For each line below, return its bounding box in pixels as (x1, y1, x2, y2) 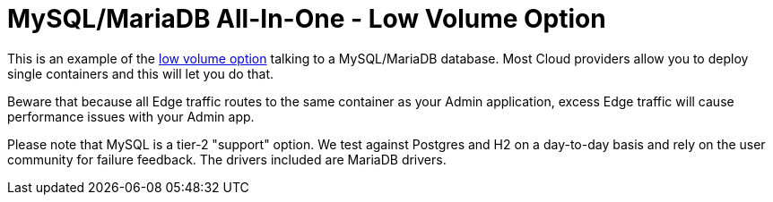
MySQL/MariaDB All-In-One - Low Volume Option (7, 4, 606, 34)
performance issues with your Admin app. (7, 108, 255, 124)
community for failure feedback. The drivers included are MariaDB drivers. (7, 151, 447, 167)
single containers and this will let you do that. (7, 65, 274, 81)
